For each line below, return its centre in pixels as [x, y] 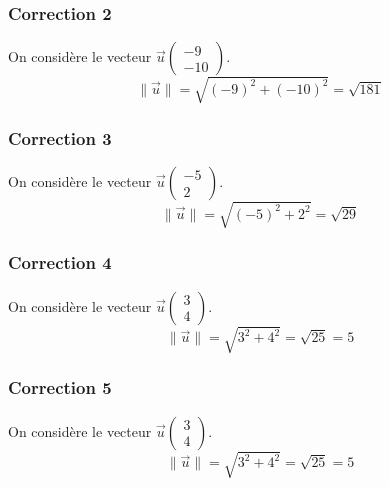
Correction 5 [60, 387]
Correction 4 [60, 262]
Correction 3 [60, 137]
